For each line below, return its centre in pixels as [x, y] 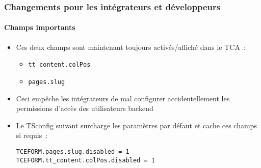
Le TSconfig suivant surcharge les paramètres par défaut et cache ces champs [136, 125]
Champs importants [40, 27]
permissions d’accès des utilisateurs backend [85, 108]
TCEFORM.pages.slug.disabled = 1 [73, 151]
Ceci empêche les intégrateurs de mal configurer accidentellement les [123, 98]
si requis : [32, 135]
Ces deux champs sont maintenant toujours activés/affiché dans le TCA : [131, 47]
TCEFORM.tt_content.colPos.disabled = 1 [85, 160]
